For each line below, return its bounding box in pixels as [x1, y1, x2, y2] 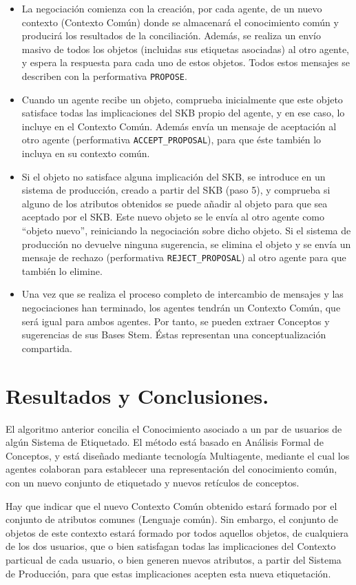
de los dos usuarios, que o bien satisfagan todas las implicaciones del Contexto [6, 539, 336, 553]
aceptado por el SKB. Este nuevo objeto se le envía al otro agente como [21, 209, 325, 224]
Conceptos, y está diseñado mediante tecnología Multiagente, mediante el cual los [6, 448, 350, 462]
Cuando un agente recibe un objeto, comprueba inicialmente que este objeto [21, 92, 343, 106]
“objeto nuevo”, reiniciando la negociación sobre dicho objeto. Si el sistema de [21, 223, 351, 238]
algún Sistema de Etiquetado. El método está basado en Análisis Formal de [6, 435, 324, 449]
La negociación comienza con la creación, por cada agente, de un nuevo [21, 1, 322, 15]
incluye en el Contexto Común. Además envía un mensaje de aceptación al [21, 119, 337, 133]
